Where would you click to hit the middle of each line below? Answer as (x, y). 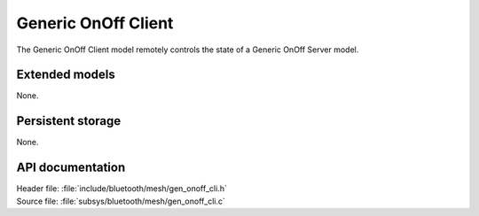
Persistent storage (69, 121)
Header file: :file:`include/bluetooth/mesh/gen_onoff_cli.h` (122, 189)
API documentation (71, 168)
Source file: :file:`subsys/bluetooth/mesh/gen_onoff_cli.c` (121, 201)
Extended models (66, 75)
